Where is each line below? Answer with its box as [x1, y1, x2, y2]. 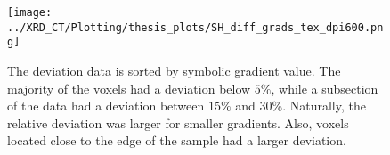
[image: [7, 6, 53, 19]
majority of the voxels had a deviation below [7, 78, 251, 97]
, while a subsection [271, 78, 378, 97]
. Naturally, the [282, 96, 366, 115]
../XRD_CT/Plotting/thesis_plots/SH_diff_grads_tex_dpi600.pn [7, 20, 384, 34]
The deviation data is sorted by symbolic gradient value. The [7, 61, 341, 79]
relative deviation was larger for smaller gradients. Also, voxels [7, 113, 349, 132]
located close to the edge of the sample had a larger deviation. [7, 131, 346, 150]
